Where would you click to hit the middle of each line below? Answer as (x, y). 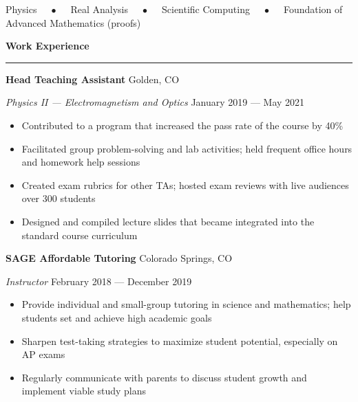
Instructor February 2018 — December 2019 (99, 281)
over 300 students (59, 198)
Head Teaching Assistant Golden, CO (93, 79)
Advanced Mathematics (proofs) (73, 22)
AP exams (43, 354)
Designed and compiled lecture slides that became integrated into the (168, 221)
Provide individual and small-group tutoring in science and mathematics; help (186, 304)
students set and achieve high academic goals (117, 317)
